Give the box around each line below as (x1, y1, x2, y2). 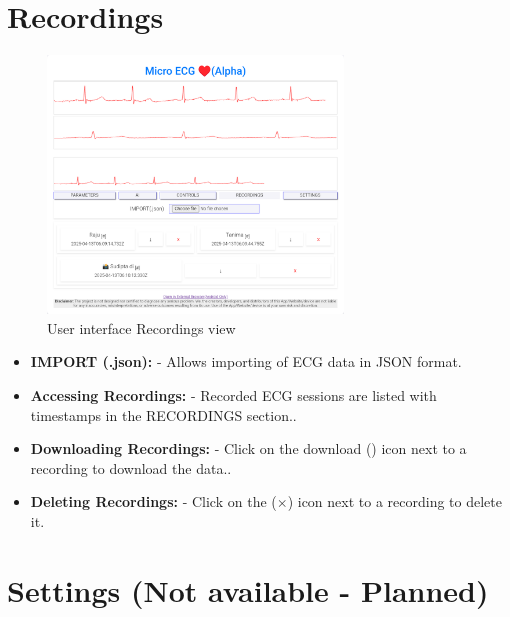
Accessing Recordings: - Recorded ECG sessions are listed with (30, 385, 437, 406)
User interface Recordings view (47, 317, 236, 338)
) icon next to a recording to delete (287, 491, 502, 512)
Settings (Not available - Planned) (7, 569, 489, 610)
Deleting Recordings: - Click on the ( (30, 491, 277, 512)
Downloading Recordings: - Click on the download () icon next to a (30, 438, 467, 459)
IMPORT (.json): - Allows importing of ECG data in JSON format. (30, 351, 462, 372)
